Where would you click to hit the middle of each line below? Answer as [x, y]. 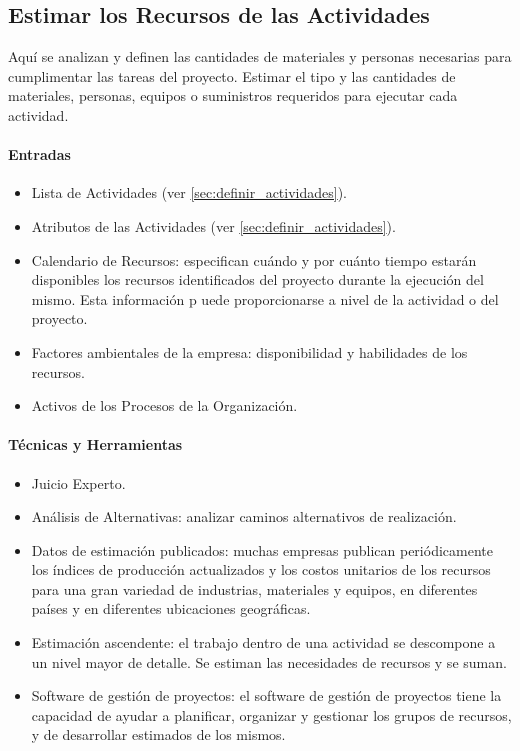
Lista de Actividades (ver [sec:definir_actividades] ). [189, 192]
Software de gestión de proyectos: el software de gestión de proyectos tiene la [266, 695]
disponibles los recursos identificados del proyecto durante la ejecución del [257, 279]
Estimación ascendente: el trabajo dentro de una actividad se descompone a [263, 642]
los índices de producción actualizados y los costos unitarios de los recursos [261, 569]
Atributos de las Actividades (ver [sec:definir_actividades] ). [213, 225]
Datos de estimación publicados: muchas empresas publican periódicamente [262, 549]
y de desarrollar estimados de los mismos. [158, 734]
